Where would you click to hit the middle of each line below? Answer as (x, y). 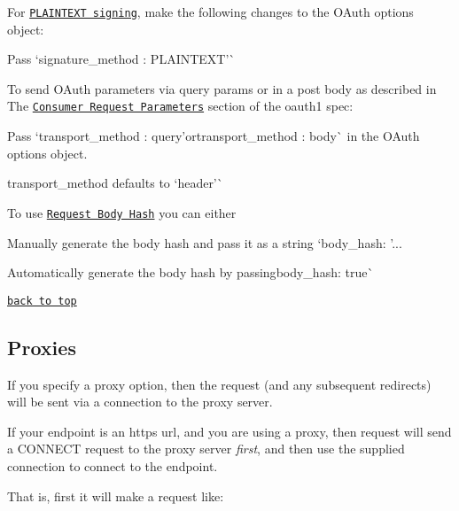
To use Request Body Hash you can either (122, 212)
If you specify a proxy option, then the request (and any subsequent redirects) (219, 384)
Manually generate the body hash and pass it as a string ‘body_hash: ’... (205, 242)
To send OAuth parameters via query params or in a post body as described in (222, 88)
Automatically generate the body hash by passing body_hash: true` (191, 272)
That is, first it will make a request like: (116, 496)
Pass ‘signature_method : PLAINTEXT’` (121, 59)
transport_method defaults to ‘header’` (115, 183)
